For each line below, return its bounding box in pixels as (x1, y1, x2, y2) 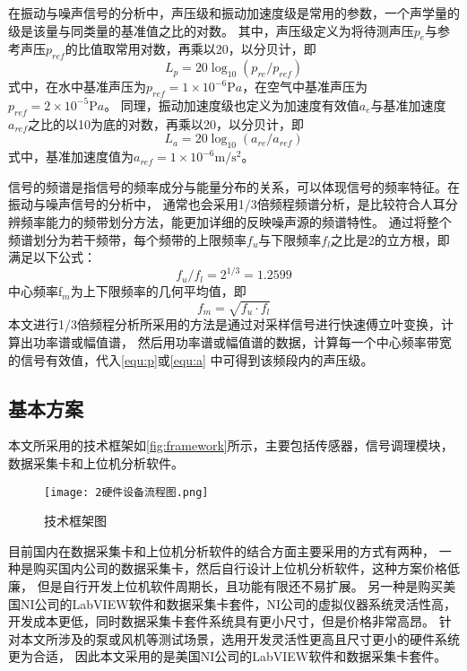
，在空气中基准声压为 (242, 77, 368, 96)
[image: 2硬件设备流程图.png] (44, 485, 209, 499)
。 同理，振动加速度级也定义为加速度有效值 (104, 95, 359, 114)
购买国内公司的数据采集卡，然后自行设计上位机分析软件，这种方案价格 (32, 559, 447, 578)
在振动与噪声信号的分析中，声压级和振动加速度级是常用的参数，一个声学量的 (8, 4, 460, 22)
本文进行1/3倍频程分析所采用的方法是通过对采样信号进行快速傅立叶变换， (8, 315, 441, 334)
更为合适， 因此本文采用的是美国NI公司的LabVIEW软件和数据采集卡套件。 (8, 647, 447, 666)
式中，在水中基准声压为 (8, 77, 146, 96)
